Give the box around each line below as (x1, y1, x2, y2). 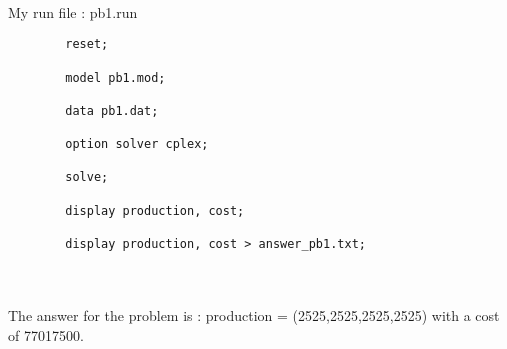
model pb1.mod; (65, 70, 166, 85)
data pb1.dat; (65, 103, 159, 118)
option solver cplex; (65, 137, 209, 152)
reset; (65, 37, 109, 52)
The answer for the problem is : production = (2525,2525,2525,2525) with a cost (8, 304, 500, 325)
